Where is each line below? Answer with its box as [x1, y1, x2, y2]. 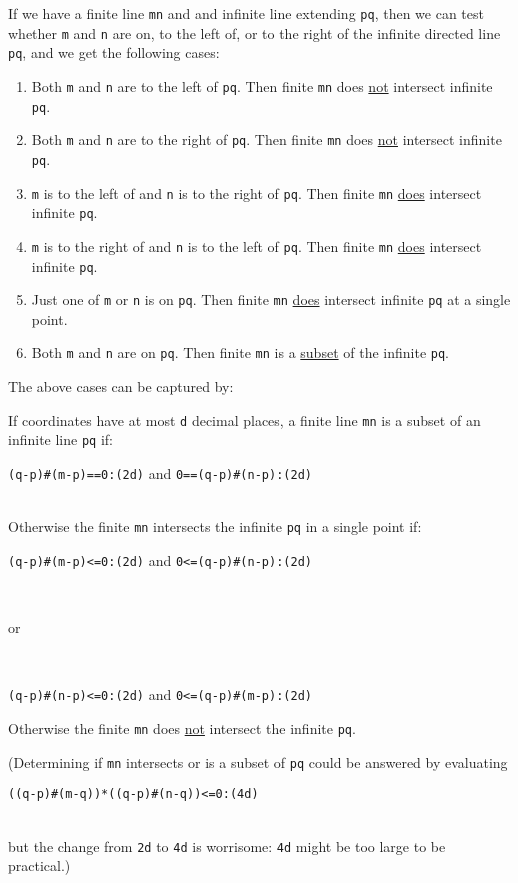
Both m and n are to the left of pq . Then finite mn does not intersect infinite [31, 75, 493, 96]
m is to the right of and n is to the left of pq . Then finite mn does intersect [31, 235, 482, 256]
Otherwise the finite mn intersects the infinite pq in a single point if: [8, 516, 422, 537]
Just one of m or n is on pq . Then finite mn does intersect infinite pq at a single [31, 289, 511, 310]
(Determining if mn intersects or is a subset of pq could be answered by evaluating [8, 751, 508, 772]
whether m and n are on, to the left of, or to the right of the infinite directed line [8, 22, 501, 43]
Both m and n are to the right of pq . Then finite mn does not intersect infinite [31, 129, 502, 150]
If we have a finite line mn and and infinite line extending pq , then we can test [8, 3, 484, 23]
